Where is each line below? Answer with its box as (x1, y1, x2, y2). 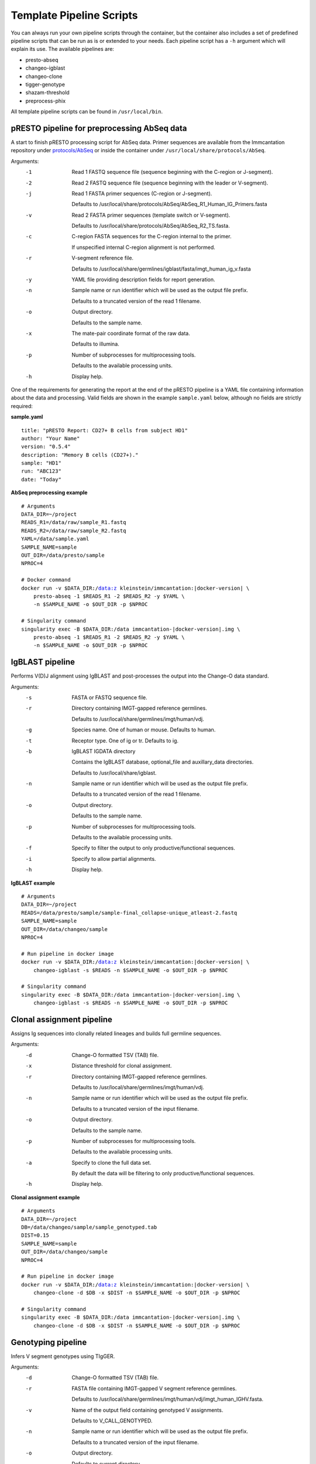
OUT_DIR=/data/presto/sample (21, 552, 105, 559)
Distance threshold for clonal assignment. (71, 1062, 172, 1069)
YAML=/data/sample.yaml (21, 536, 90, 542)
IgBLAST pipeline (11, 657, 75, 667)
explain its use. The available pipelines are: (11, 46, 114, 53)
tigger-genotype (25, 81, 66, 88)
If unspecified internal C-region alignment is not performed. (71, 244, 216, 251)
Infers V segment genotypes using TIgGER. (11, 1353, 115, 1360)
